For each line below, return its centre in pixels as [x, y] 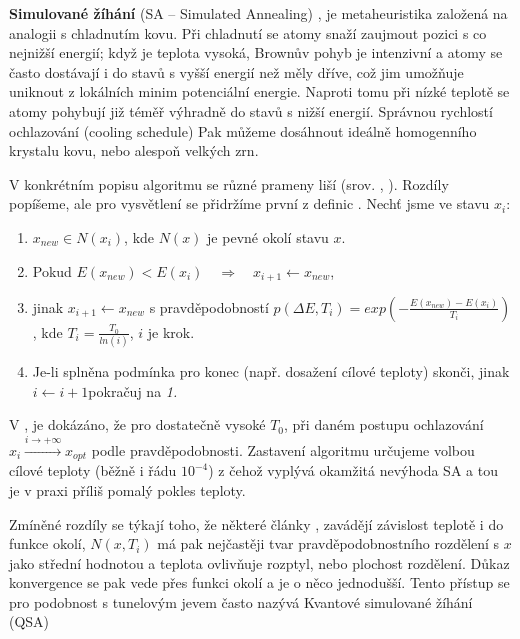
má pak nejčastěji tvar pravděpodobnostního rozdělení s [328, 543]
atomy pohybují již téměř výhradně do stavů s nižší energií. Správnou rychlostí [251, 110]
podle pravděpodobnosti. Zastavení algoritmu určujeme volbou [283, 449]
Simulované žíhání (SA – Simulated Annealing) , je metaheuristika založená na [258, 13]
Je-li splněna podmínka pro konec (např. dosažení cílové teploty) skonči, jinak [271, 371]
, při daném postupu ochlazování [384, 424]
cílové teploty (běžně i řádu [93, 470]
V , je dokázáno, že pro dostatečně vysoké [137, 424]
